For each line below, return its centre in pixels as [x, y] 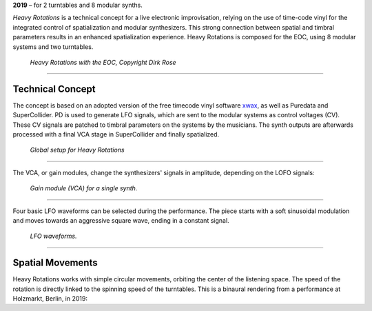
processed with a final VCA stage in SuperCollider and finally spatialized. [116, 134]
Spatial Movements [55, 263]
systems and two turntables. [53, 47]
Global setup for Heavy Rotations [77, 150]
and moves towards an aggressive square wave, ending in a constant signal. [121, 220]
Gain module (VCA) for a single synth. [84, 188]
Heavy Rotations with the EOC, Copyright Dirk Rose [103, 62]
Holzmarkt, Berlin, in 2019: [50, 299]
